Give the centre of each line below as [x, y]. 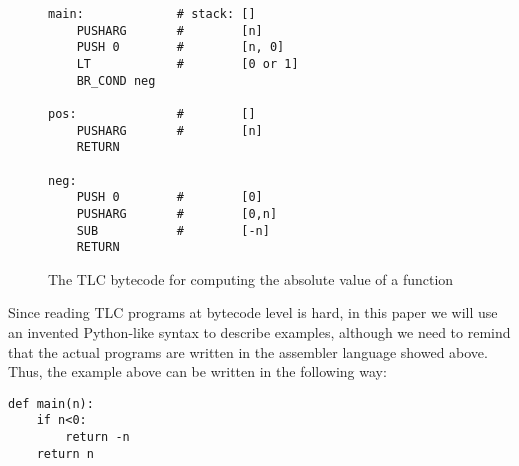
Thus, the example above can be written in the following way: [197, 371]
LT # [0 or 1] [187, 63]
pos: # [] [152, 113]
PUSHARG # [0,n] [177, 213]
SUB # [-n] [173, 230]
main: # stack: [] [152, 14]
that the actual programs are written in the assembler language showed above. [248, 351]
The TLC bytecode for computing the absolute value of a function [251, 278]
